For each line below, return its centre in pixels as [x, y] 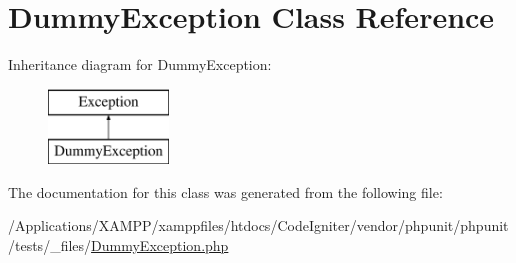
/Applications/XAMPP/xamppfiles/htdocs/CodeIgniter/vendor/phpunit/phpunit [258, 225]
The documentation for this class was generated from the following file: [225, 191]
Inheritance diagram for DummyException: [140, 64]
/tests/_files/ [50, 245]
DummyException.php [160, 245]
